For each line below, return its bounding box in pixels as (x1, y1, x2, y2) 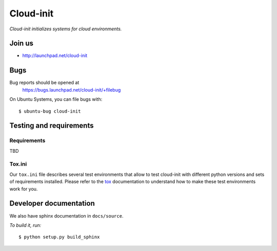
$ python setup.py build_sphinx (18, 234, 100, 240)
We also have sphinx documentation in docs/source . (9, 212, 124, 219)
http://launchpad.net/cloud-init (22, 52, 88, 59)
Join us (9, 39, 33, 48)
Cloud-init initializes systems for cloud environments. (9, 26, 122, 32)
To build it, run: (9, 222, 42, 228)
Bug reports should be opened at (9, 80, 80, 86)
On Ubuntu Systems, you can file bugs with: (9, 96, 103, 102)
